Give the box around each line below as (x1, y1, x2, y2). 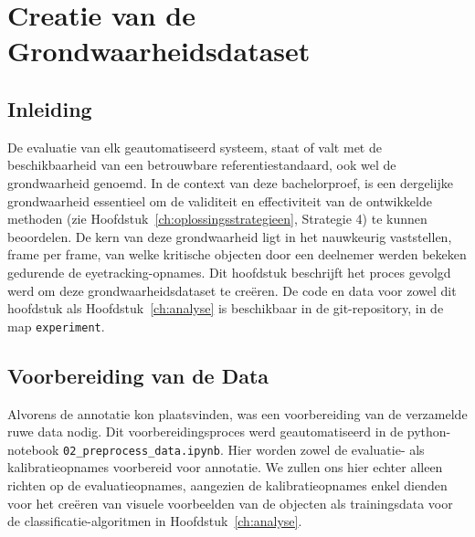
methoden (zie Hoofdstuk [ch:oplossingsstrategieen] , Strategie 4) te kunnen (7, 209, 427, 228)
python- (406, 422, 451, 441)
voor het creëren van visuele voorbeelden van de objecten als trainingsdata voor (7, 493, 453, 512)
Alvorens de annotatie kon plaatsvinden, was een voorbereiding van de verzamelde (7, 404, 468, 423)
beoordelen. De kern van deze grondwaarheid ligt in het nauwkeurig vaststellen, (7, 226, 452, 246)
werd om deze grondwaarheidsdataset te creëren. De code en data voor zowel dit (7, 280, 457, 300)
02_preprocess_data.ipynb (63, 444, 220, 458)
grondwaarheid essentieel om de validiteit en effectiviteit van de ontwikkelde (7, 191, 432, 210)
